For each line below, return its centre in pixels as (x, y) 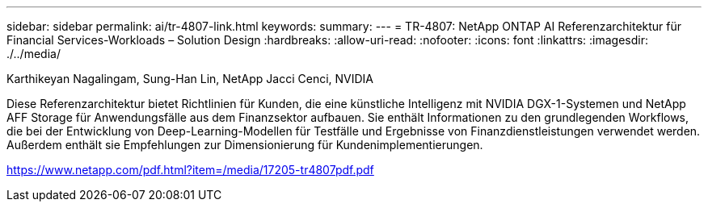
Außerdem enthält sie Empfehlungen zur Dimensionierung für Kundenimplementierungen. (245, 145)
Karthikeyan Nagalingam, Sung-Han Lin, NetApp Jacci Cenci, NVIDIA (190, 79)
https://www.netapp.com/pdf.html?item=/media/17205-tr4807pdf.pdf (190, 170)
